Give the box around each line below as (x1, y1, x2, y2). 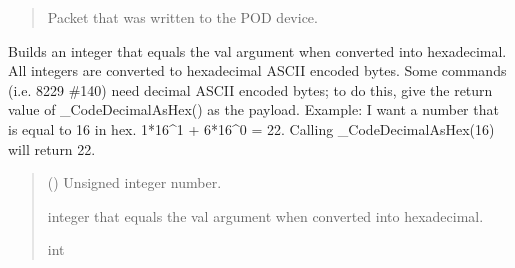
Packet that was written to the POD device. (47, 7, 318, 27)
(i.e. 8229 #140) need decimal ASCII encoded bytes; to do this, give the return (8, 79, 493, 100)
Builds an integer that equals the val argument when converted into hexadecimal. (8, 40, 507, 61)
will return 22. (8, 138, 96, 159)
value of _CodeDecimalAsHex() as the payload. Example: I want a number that (8, 99, 499, 120)
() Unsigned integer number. (47, 172, 222, 193)
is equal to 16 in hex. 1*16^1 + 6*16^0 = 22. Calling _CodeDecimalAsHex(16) (8, 118, 495, 139)
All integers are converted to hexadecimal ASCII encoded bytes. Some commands (8, 60, 507, 81)
